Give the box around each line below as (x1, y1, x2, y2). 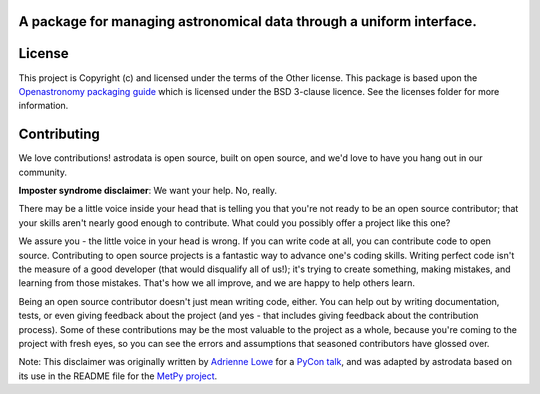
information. (18, 100, 69, 112)
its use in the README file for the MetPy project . (18, 370, 218, 382)
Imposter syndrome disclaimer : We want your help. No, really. (18, 185, 278, 196)
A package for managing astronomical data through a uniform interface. (18, 13, 477, 30)
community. (18, 166, 67, 178)
